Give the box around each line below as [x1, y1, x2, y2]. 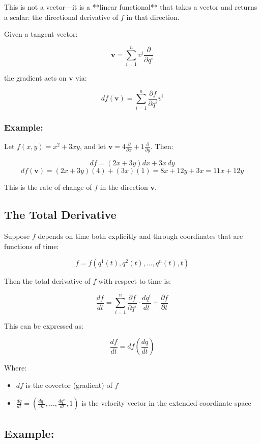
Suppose [4, 230, 30, 241]
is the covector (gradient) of [25, 379, 112, 390]
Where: [4, 362, 26, 373]
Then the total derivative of [4, 276, 91, 286]
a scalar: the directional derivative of [4, 11, 119, 22]
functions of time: [4, 240, 59, 251]
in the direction [100, 182, 148, 192]
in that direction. [126, 11, 180, 22]
